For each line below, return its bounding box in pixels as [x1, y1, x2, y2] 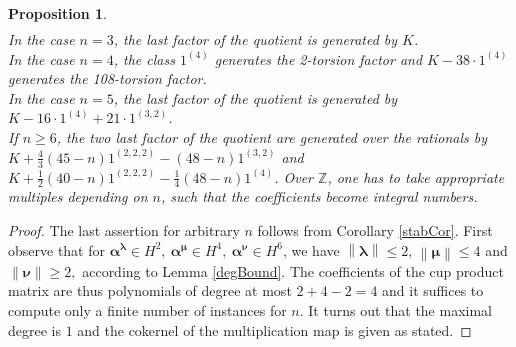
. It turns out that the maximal [299, 299, 492, 320]
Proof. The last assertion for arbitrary [8, 219, 240, 240]
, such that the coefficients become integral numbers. [160, 186, 478, 207]
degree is [8, 319, 61, 340]
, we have [282, 239, 340, 260]
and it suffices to [382, 280, 484, 301]
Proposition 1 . [8, 3, 107, 23]
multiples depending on [8, 186, 148, 207]
